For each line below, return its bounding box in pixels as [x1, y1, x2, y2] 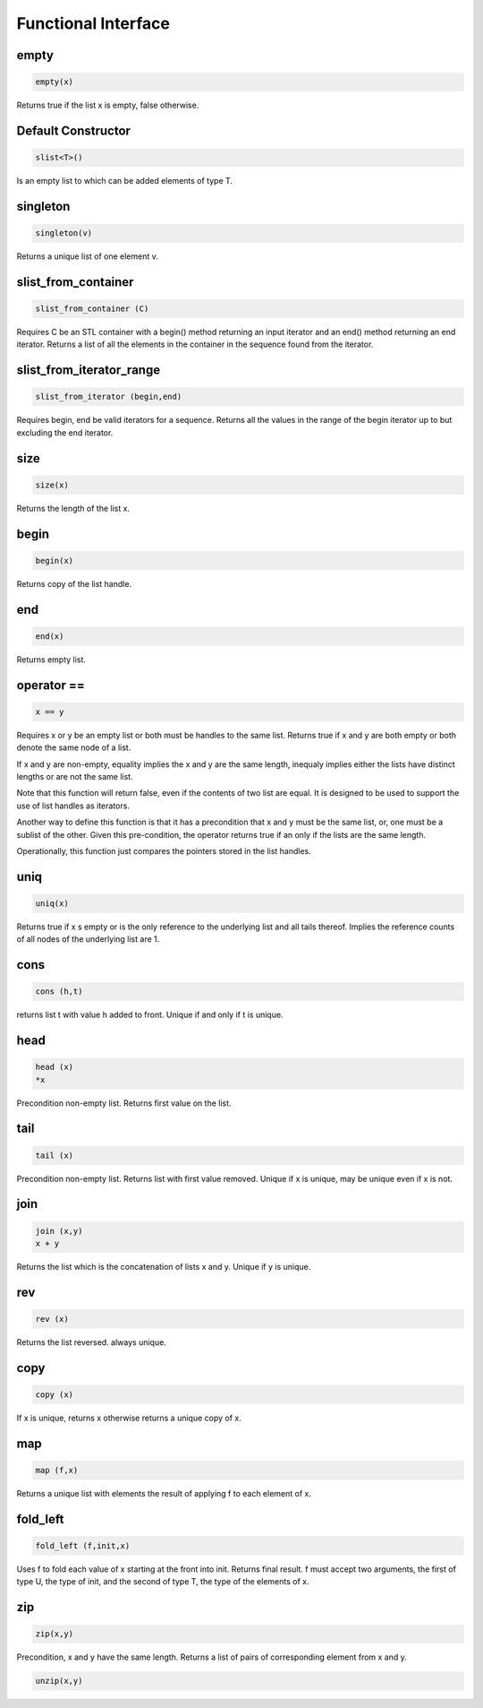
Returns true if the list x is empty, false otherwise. [16, 99, 199, 111]
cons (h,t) [35, 987, 83, 996]
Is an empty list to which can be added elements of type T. [16, 176, 233, 186]
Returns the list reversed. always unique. [16, 1337, 167, 1348]
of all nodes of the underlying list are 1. [16, 934, 160, 945]
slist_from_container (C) [35, 304, 149, 314]
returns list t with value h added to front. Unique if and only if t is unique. [16, 1009, 284, 1021]
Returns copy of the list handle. [16, 578, 132, 589]
